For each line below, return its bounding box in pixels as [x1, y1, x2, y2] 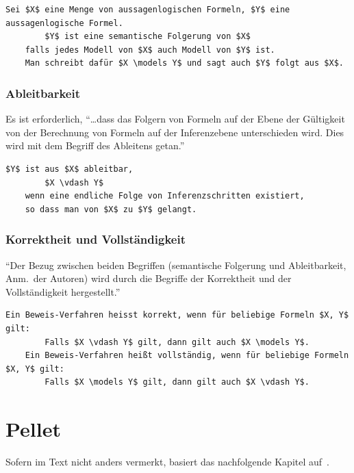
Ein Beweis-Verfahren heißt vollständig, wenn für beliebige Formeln [25, 350, 349, 361]
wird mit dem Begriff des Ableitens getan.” [5, 138, 185, 153]
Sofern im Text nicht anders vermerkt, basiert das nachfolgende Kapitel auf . [5, 455, 329, 469]
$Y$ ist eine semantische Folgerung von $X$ [45, 31, 251, 42]
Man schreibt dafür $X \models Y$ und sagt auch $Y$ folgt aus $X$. [25, 58, 344, 68]
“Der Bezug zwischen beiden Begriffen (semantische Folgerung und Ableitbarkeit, [5, 257, 346, 272]
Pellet [5, 415, 62, 443]
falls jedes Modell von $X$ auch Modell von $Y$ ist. [25, 44, 275, 55]
